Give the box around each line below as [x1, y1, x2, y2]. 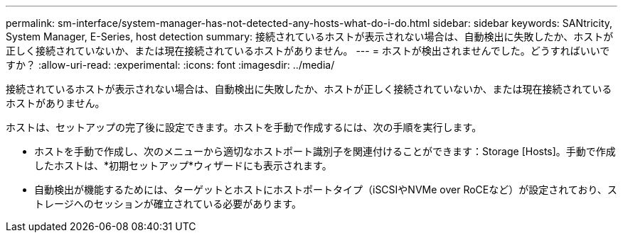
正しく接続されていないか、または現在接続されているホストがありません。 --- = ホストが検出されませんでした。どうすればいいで [6, 45, 610, 57]
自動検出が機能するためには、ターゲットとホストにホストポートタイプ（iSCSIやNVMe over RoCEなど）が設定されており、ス [34, 183, 617, 195]
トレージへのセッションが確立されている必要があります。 [34, 198, 302, 210]
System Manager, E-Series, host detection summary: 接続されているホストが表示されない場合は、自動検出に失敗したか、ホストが [6, 30, 614, 42]
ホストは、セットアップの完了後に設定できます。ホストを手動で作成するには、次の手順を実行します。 [6, 121, 482, 133]
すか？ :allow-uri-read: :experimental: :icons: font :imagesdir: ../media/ [6, 59, 335, 71]
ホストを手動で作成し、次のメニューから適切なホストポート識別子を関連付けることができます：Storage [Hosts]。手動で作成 [34, 145, 616, 157]
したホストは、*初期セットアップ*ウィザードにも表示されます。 [34, 159, 332, 171]
